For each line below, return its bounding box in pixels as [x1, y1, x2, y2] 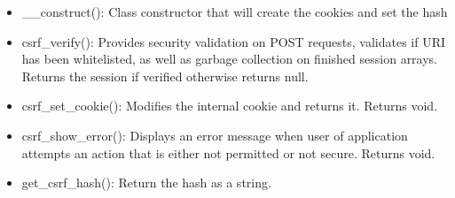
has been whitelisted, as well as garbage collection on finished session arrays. [21, 49, 438, 68]
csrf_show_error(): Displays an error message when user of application [21, 126, 408, 144]
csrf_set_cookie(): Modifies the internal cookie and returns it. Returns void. [21, 96, 438, 115]
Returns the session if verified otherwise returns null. [21, 66, 309, 85]
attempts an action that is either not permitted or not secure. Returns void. [21, 143, 435, 162]
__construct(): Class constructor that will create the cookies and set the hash [21, 3, 448, 20]
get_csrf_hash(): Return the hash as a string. [21, 173, 271, 192]
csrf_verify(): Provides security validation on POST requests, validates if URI [21, 32, 446, 50]
